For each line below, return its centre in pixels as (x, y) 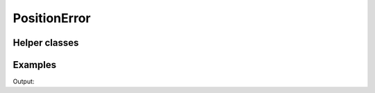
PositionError (52, 18)
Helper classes (46, 43)
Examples (35, 65)
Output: (24, 82)
